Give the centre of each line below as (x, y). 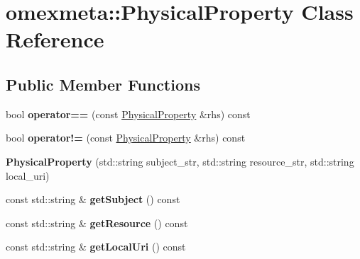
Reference (55, 39)
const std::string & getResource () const (97, 223)
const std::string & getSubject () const (93, 199)
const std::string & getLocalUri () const (96, 247)
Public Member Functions (103, 84)
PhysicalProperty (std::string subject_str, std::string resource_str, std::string (180, 161)
